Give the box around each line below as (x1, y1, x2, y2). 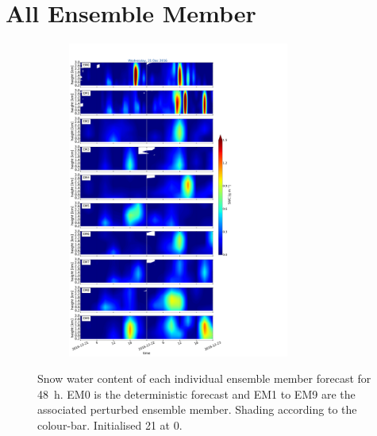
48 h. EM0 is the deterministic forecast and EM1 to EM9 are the (37, 385, 356, 402)
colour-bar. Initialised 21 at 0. (37, 417, 183, 434)
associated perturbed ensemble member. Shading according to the (37, 401, 357, 418)
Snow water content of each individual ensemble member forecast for (37, 370, 371, 387)
